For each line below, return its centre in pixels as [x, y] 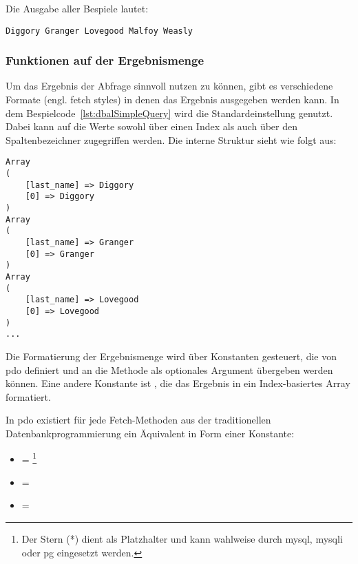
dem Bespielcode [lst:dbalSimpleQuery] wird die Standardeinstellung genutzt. [169, 113]
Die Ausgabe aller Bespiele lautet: [77, 8]
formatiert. [28, 396]
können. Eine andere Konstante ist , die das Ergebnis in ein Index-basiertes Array [178, 383]
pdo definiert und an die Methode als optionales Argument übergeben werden [169, 369]
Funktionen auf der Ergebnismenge [105, 60]
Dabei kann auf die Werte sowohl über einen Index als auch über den [151, 126]
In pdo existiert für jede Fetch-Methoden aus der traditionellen [138, 420]
